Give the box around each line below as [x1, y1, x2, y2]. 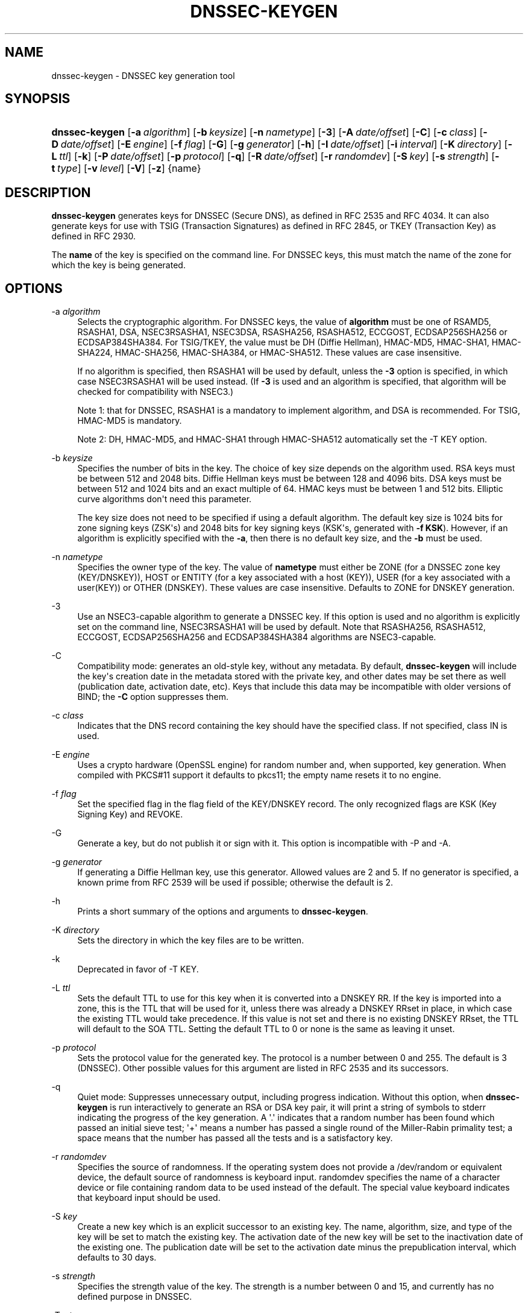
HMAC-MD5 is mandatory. [77, 415, 182, 426]
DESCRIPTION [5, 184, 91, 200]
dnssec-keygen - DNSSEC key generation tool [51, 70, 235, 81]
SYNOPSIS [5, 91, 71, 107]
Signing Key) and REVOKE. [77, 809, 183, 820]
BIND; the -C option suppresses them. [77, 691, 229, 702]
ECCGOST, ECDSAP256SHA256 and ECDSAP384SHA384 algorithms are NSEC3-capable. [77, 632, 436, 643]
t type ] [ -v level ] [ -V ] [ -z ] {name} [51, 162, 201, 175]
